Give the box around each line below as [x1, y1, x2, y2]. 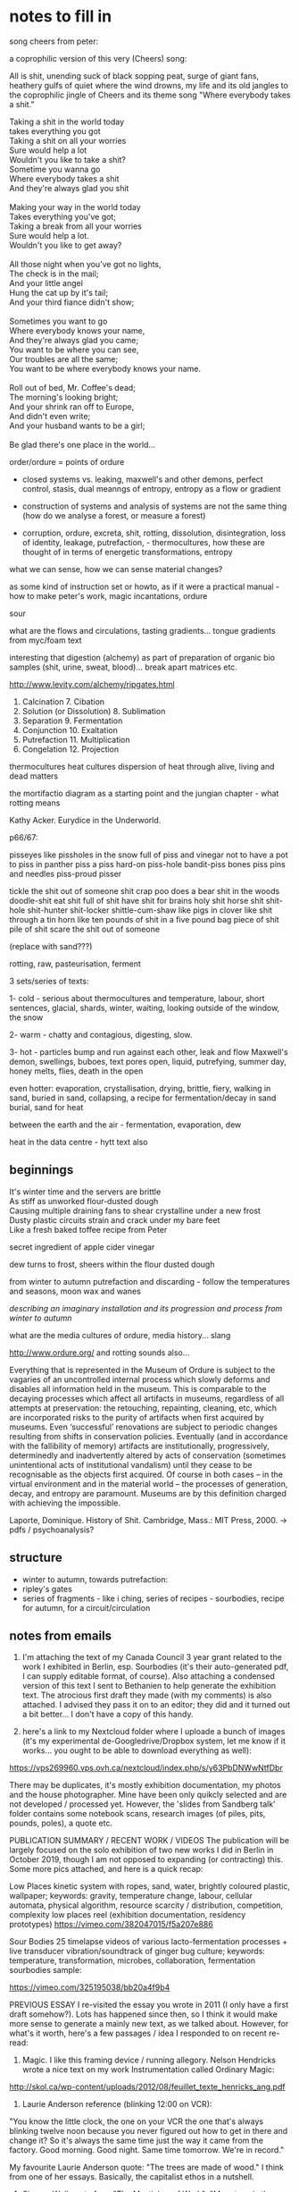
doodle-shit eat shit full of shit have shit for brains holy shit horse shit [9, 895, 264, 906]
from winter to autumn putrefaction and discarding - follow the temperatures [9, 1276, 290, 1286]
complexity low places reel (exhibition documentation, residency [9, 1910, 246, 1920]
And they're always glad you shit [9, 182, 129, 193]
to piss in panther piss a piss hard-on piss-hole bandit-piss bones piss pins [9, 858, 286, 869]
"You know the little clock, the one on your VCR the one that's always [9, 2116, 264, 2127]
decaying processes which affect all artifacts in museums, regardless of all [9, 1393, 285, 1404]
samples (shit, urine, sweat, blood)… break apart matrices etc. [9, 662, 238, 672]
